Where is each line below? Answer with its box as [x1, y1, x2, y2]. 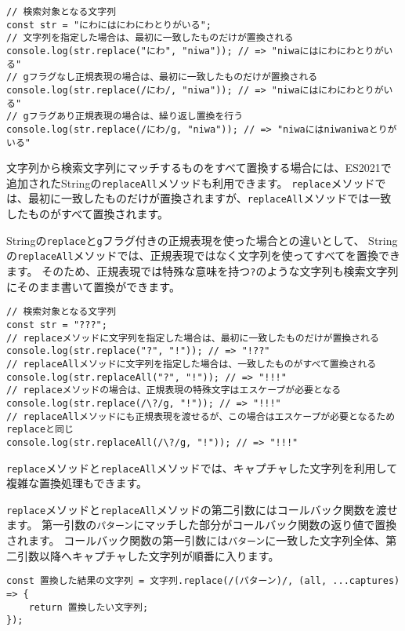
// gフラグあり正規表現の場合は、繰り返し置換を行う [6, 111, 244, 122]
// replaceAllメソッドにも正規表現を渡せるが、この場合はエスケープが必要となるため [6, 410, 396, 422]
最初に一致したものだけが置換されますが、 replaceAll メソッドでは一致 [27, 190, 392, 206]
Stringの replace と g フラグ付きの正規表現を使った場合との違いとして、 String [6, 232, 398, 248]
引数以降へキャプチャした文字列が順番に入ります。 [16, 547, 280, 564]
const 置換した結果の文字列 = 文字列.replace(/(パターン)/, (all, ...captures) [6, 575, 400, 587]
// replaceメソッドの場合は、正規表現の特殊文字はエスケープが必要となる [6, 385, 342, 396]
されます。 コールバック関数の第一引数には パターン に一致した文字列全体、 [6, 532, 386, 549]
